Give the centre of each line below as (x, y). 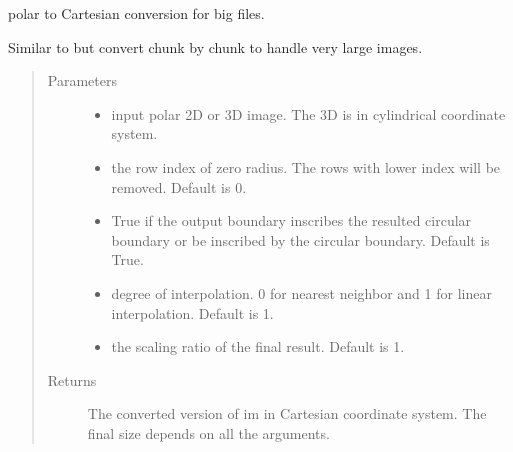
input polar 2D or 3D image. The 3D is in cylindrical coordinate (308, 113)
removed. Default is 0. (179, 186)
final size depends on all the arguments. (208, 432)
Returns (72, 379)
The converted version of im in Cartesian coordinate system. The (287, 413)
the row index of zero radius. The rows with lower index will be (306, 166)
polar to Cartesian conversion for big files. (136, 13)
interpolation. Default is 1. (192, 312)
